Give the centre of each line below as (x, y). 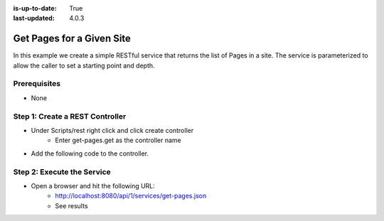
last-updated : (34, 18)
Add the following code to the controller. (90, 153)
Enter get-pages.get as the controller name (118, 140)
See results (71, 205)
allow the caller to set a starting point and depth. (84, 65)
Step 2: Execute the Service (62, 172)
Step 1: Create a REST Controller (70, 116)
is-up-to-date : (35, 8)
